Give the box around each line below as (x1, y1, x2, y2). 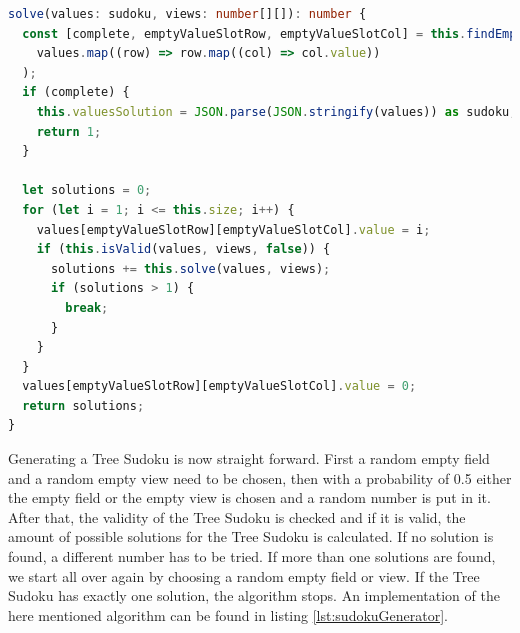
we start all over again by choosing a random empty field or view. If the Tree (8, 565, 480, 586)
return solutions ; (22, 398, 145, 413)
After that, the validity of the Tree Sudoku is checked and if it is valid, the (8, 506, 466, 527)
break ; (65, 300, 109, 315)
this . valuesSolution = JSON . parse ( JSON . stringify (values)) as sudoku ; (36, 104, 517, 119)
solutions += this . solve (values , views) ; (50, 261, 331, 276)
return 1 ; (36, 124, 102, 139)
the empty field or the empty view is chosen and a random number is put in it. (8, 487, 491, 508)
